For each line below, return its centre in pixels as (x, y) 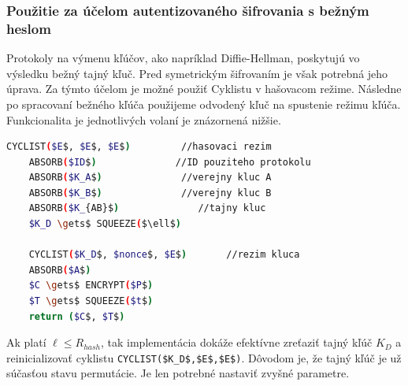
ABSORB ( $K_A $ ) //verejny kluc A (150, 178)
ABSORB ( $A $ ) (60, 270)
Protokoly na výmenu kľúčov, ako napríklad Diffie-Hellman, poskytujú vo (183, 58)
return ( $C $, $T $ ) (77, 316)
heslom (29, 28)
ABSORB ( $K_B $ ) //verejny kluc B (150, 193)
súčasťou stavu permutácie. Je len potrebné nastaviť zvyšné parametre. (178, 373)
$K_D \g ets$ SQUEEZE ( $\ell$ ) (105, 224)
